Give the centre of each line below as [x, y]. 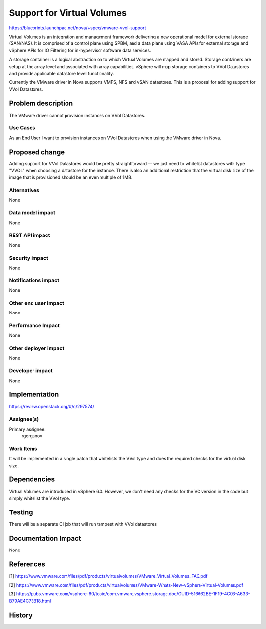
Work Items [23, 448]
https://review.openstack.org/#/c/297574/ [52, 406]
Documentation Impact [45, 538]
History [21, 615]
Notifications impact [34, 280]
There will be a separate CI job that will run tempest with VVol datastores [83, 524]
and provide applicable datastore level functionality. [62, 73]
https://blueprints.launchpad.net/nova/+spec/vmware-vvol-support [78, 28]
